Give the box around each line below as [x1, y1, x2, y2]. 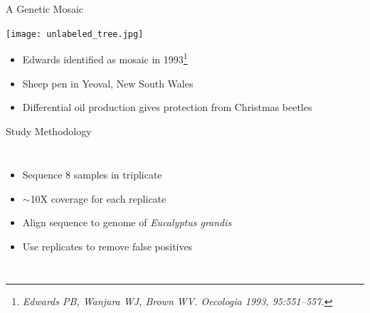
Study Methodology [6, 123, 92, 138]
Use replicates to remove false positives [22, 239, 193, 254]
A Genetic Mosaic [6, 1, 84, 16]
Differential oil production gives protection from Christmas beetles [22, 100, 312, 115]
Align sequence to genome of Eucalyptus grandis [22, 215, 232, 230]
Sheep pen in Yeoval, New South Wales [22, 75, 194, 90]
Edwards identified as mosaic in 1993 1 [22, 50, 188, 66]
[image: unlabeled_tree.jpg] [6, 28, 144, 39]
